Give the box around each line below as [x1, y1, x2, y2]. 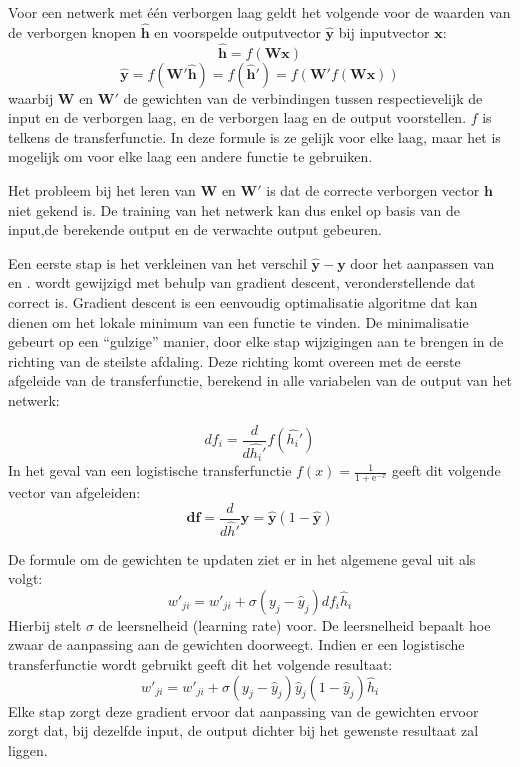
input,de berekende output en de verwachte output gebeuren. [8, 219, 382, 240]
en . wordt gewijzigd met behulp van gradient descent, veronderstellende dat [8, 272, 476, 293]
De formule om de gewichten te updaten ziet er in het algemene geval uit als [8, 548, 476, 569]
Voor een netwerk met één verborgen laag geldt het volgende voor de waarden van [8, 2, 511, 22]
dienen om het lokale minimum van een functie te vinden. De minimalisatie [8, 311, 469, 332]
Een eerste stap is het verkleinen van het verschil [8, 252, 307, 273]
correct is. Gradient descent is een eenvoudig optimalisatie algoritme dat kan [8, 291, 478, 312]
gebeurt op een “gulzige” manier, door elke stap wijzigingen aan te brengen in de [8, 331, 504, 352]
